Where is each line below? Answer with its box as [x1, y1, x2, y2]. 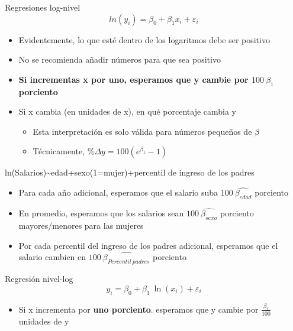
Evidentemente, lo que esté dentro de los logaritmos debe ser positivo [18, 33, 270, 46]
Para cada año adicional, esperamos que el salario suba [18, 186, 218, 199]
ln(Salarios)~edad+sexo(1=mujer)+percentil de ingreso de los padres [5, 166, 255, 179]
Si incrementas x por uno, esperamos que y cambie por [18, 73, 249, 85]
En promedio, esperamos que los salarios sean [18, 207, 184, 219]
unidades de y [18, 314, 69, 327]
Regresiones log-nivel [5, 1, 81, 13]
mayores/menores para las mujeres [18, 219, 144, 231]
